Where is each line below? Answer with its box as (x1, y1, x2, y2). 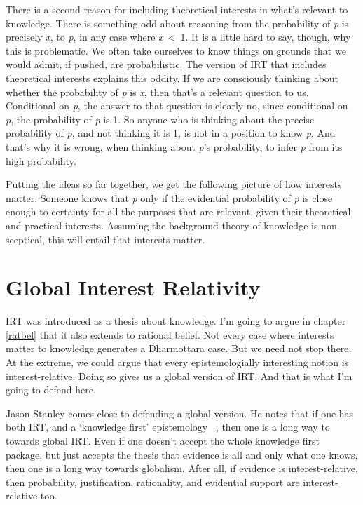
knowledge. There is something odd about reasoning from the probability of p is (6, 15, 349, 30)
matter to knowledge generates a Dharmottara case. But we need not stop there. (6, 341, 352, 356)
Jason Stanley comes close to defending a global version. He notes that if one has (6, 405, 354, 420)
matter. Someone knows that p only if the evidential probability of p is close (6, 190, 333, 205)
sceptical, (6, 231, 46, 246)
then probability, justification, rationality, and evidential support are (6, 474, 300, 489)
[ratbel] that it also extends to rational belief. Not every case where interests (6, 327, 334, 342)
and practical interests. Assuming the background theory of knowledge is (6, 217, 318, 232)
